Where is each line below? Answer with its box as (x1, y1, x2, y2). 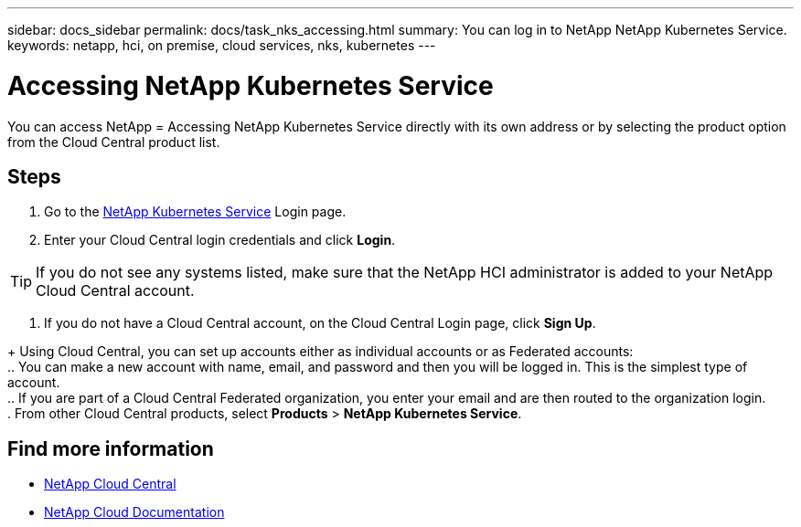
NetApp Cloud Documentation (44, 504, 225, 521)
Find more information (7, 437, 214, 460)
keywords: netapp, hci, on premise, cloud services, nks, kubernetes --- (7, 37, 436, 53)
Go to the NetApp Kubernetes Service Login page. (44, 204, 347, 220)
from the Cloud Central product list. (7, 133, 220, 150)
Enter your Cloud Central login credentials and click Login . (44, 232, 396, 248)
